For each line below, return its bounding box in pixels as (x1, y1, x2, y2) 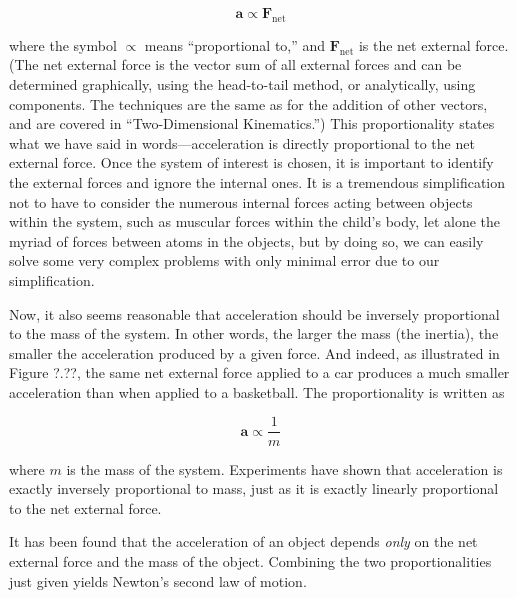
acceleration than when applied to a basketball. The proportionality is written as (9, 381, 505, 402)
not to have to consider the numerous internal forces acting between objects (9, 191, 473, 212)
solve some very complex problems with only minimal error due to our (9, 250, 440, 271)
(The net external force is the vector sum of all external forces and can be (9, 54, 462, 75)
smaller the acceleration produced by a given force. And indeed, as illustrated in (9, 342, 500, 363)
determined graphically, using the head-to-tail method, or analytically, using (9, 73, 476, 94)
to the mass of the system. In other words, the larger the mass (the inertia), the (9, 323, 499, 344)
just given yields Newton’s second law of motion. (9, 570, 307, 591)
